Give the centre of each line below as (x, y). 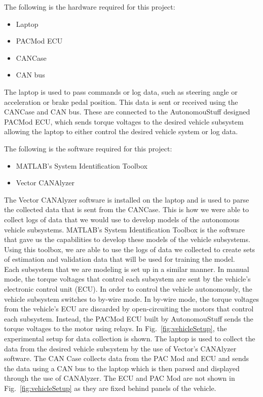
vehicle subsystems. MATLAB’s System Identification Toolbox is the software (125, 229)
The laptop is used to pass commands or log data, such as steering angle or (121, 91)
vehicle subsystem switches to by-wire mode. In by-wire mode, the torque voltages (131, 299)
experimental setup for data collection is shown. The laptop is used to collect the (130, 339)
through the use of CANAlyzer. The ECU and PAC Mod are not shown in (120, 378)
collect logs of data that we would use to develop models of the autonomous (122, 219)
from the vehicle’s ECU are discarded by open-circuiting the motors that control (129, 309)
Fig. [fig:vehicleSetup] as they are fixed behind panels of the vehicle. (110, 388)
